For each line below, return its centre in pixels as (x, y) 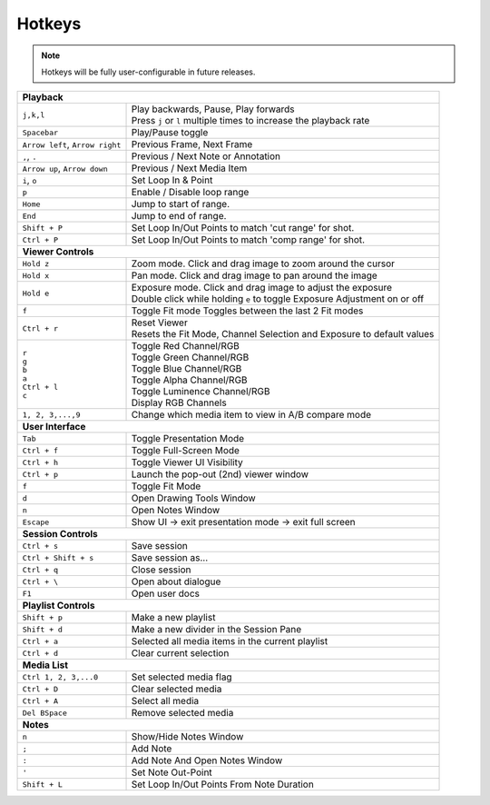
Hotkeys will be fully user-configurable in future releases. (148, 72)
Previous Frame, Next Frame (192, 144)
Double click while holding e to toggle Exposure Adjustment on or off (278, 299)
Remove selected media (182, 713)
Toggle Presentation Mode (188, 439)
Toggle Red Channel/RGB (186, 346)
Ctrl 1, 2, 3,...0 (60, 677)
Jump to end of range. (179, 216)
